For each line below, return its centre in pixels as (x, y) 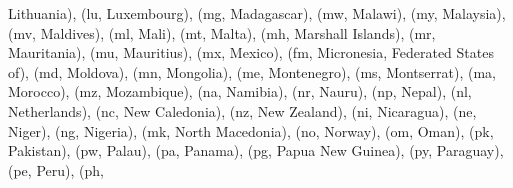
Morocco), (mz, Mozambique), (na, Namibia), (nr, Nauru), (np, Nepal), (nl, (240, 91)
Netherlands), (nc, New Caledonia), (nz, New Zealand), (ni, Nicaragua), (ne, (242, 110)
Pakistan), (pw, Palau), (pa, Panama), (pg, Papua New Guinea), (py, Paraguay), (256, 150)
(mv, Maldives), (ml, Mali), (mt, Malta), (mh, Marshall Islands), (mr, (222, 32)
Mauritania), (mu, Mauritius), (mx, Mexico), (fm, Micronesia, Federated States (251, 52)
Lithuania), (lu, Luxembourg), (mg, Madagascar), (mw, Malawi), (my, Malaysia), (257, 13)
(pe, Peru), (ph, (56, 169)
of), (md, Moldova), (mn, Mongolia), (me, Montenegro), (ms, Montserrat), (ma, (252, 71)
